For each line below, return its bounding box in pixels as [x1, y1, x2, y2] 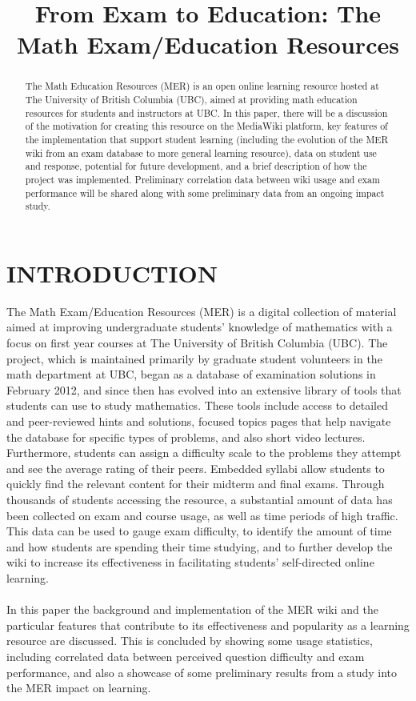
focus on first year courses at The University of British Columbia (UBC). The [6, 334, 388, 351]
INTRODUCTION [6, 256, 218, 289]
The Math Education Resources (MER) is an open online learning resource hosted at [25, 79, 379, 93]
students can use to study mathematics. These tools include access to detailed [6, 397, 389, 414]
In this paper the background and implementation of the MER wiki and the [6, 601, 378, 618]
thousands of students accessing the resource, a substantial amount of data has [6, 491, 393, 507]
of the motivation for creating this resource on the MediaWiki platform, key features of [25, 119, 388, 133]
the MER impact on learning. [6, 679, 151, 696]
